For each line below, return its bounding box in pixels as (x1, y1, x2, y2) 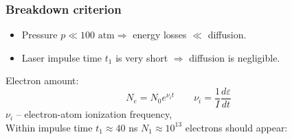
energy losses (133, 27, 187, 42)
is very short (115, 50, 168, 64)
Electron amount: (5, 73, 79, 88)
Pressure (21, 27, 58, 42)
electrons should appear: (185, 120, 288, 134)
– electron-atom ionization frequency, (16, 107, 172, 121)
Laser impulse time (21, 50, 102, 64)
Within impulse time (5, 120, 93, 134)
